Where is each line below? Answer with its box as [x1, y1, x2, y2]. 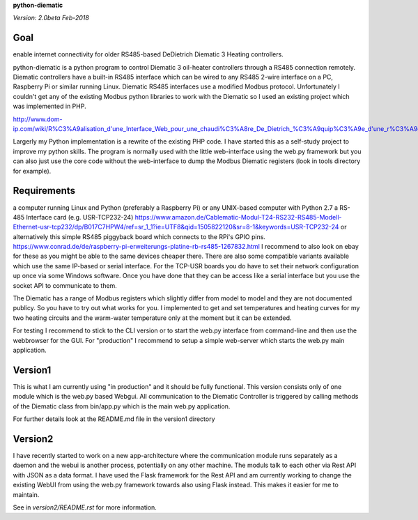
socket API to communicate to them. [13, 281, 118, 289]
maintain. [13, 490, 40, 498]
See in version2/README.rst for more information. [13, 503, 157, 512]
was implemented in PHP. [13, 102, 86, 111]
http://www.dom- [13, 115, 63, 123]
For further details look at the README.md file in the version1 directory [13, 415, 215, 423]
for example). [13, 167, 52, 175]
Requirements [13, 185, 76, 197]
